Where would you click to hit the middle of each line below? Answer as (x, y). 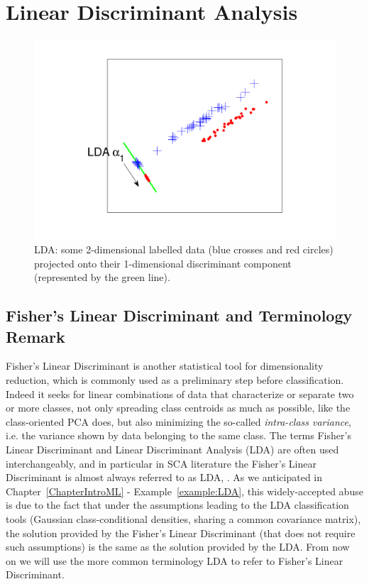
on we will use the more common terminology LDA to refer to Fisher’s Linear (175, 560)
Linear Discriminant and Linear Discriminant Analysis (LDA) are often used (172, 450)
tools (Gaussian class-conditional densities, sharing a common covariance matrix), (183, 519)
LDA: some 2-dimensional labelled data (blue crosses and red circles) (184, 249)
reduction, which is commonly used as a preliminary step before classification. (175, 380)
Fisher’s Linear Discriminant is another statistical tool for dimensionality (165, 366)
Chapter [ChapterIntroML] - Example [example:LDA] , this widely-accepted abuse (184, 491)
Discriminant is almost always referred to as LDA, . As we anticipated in (164, 477)
